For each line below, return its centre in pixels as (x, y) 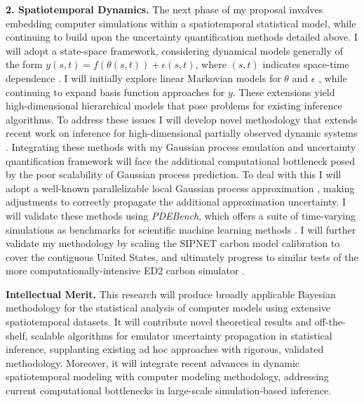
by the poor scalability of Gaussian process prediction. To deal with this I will (174, 174)
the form (24, 64)
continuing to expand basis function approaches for (115, 92)
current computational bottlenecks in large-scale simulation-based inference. (169, 390)
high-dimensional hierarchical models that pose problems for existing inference (174, 106)
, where (211, 64)
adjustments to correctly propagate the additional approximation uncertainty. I (176, 202)
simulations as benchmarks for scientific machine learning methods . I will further (181, 229)
